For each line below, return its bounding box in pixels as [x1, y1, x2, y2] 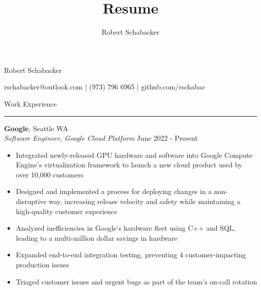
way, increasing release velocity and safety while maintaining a [49, 196, 241, 207]
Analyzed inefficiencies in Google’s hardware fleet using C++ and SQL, [16, 223, 236, 233]
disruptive [16, 196, 47, 207]
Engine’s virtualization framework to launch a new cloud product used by [16, 159, 242, 170]
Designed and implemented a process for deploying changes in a [16, 186, 212, 197]
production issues [16, 259, 69, 270]
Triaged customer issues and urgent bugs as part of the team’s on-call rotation [16, 276, 257, 286]
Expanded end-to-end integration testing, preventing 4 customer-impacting [16, 249, 246, 260]
